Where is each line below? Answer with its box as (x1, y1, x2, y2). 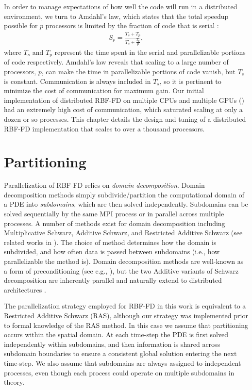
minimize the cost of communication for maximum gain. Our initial (4, 85, 204, 96)
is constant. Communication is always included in (4, 76, 151, 86)
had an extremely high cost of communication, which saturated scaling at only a (4, 104, 243, 114)
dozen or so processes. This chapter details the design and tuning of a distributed (4, 114, 246, 124)
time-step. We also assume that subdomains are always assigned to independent (4, 357, 241, 368)
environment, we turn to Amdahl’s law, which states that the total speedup (4, 11, 229, 21)
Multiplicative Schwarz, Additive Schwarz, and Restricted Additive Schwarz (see (4, 227, 243, 238)
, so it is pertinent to (159, 76, 221, 86)
